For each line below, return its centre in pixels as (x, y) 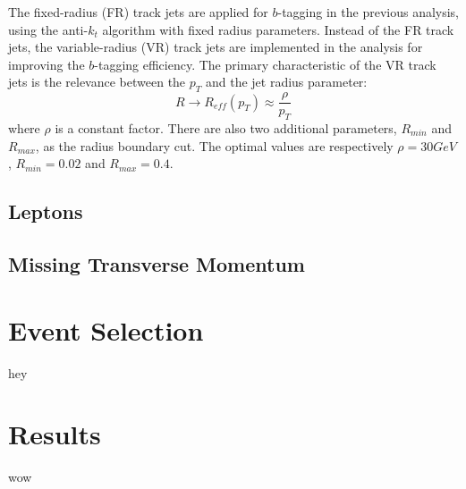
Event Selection (106, 329)
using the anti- (48, 29)
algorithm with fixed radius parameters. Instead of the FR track (278, 29)
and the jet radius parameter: (286, 82)
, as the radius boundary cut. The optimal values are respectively (214, 145)
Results (55, 434)
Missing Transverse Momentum (157, 263)
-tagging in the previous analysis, (369, 12)
